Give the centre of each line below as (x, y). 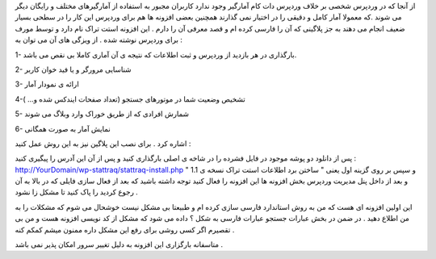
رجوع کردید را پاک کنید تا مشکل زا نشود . (77, 192)
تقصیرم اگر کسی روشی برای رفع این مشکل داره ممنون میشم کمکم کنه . (125, 229)
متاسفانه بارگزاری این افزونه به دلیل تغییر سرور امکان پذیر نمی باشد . (119, 244)
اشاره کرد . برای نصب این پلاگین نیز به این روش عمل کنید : (103, 143)
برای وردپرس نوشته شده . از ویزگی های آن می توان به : (99, 40)
